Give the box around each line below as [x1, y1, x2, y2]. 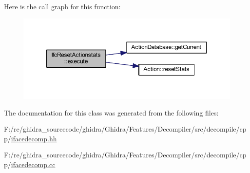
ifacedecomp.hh [11, 133, 57, 143]
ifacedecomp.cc [11, 159, 56, 170]
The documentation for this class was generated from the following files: [4, 107, 219, 117]
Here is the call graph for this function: [4, 1, 121, 11]
